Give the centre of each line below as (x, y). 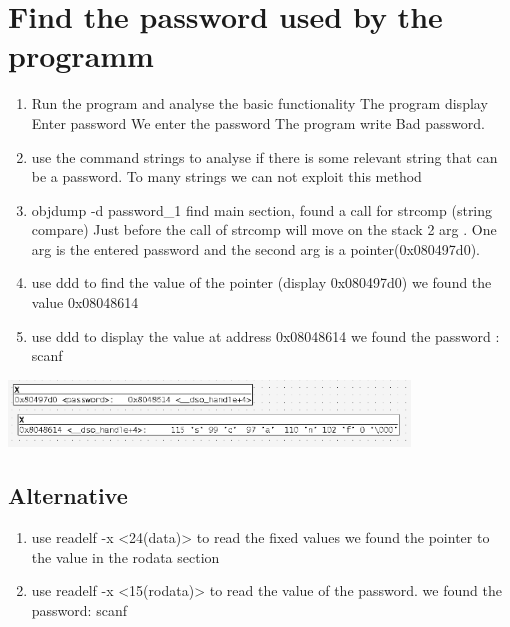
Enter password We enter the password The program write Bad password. (258, 122)
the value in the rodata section (125, 556)
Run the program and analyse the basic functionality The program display (259, 103)
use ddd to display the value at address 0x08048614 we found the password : (265, 335)
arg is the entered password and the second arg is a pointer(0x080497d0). (255, 248)
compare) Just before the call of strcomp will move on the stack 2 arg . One (264, 229)
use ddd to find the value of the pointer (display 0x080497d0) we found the (261, 282)
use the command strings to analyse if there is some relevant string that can (264, 156)
